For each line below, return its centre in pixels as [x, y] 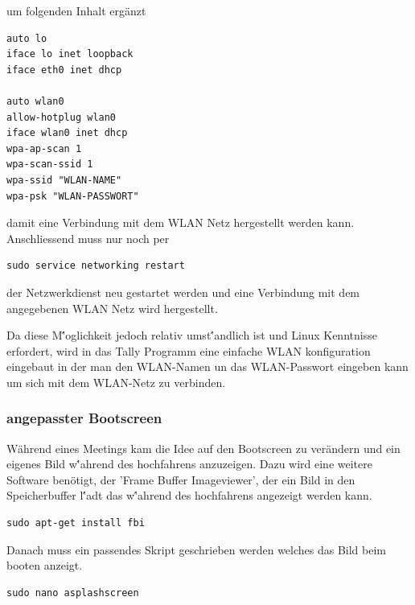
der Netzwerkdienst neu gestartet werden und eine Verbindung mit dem [183, 292]
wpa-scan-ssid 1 [50, 165]
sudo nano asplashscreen [73, 593]
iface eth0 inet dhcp [64, 70]
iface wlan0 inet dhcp [67, 133]
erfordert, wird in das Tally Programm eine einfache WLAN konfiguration [189, 350]
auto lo [27, 38]
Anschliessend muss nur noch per [88, 238]
